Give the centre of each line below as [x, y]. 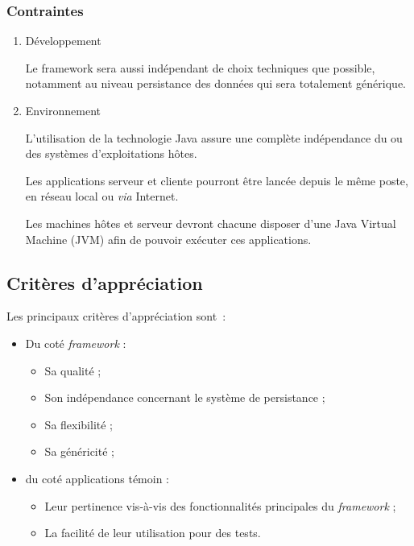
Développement [63, 41]
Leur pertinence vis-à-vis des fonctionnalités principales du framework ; [220, 505]
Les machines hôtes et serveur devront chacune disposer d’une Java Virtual [211, 223]
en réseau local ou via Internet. [102, 196]
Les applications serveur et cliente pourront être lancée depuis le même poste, [217, 180]
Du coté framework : [76, 343]
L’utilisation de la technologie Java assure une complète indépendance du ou [214, 137]
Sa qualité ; [73, 370]
